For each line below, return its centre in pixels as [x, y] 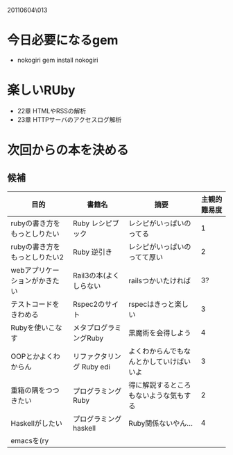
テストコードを [35, 304]
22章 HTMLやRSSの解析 [52, 111]
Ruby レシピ [93, 223]
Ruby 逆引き [93, 252]
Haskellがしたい [36, 423]
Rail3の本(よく [96, 276]
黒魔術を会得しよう [159, 333]
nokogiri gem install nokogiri [58, 60]
